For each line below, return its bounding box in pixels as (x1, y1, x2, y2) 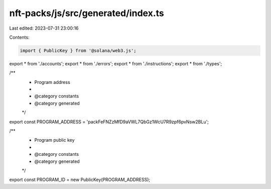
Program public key (34, 137, 75, 143)
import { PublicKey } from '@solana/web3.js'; (20, 48, 137, 53)
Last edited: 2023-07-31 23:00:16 (9, 25, 79, 31)
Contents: (9, 34, 30, 40)
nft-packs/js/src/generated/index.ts (9, 8, 164, 19)
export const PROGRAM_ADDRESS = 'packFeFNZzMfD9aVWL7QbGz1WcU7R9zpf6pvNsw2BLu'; (9, 119, 209, 125)
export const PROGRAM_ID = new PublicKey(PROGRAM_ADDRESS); (9, 176, 151, 183)
